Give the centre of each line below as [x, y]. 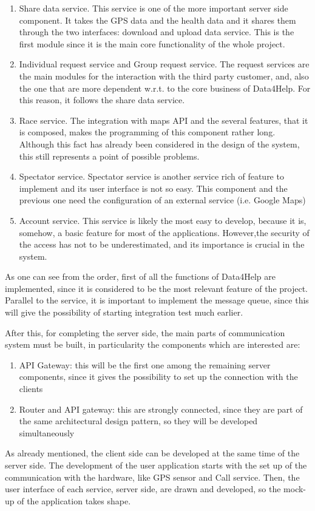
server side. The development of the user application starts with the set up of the [156, 465]
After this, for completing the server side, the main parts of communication [145, 332]
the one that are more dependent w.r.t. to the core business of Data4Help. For [165, 88]
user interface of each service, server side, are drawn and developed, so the [143, 489]
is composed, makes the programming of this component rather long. [147, 132]
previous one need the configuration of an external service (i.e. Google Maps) [162, 200]
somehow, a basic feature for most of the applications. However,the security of [164, 232]
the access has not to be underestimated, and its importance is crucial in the [162, 244]
